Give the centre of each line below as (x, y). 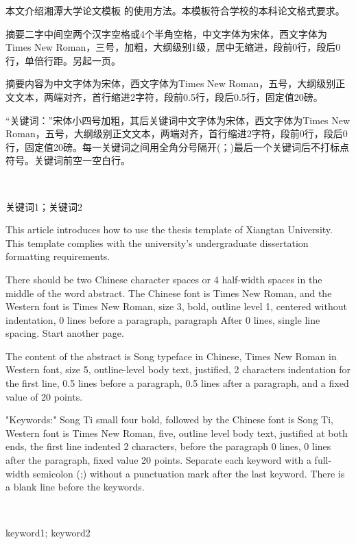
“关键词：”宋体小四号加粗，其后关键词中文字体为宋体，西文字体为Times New (178, 120)
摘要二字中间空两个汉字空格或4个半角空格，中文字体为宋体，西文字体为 (166, 33)
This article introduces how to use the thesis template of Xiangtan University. (169, 229)
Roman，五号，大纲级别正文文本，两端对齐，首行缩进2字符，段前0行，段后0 (177, 133)
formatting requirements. (58, 256)
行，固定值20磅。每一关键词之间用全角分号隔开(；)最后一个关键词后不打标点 (177, 146)
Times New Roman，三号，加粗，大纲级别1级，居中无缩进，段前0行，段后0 (173, 47)
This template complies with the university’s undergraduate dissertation (157, 243)
